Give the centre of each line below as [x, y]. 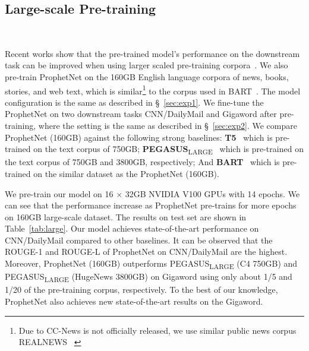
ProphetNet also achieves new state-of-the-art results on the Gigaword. [134, 301]
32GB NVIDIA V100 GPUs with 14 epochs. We [212, 193]
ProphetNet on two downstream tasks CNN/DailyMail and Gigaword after [141, 114]
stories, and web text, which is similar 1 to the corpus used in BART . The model [153, 90]
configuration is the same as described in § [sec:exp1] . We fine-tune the [134, 102]
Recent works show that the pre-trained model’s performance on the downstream [152, 53]
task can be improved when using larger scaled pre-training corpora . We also [146, 65]
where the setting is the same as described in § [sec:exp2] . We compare [168, 126]
